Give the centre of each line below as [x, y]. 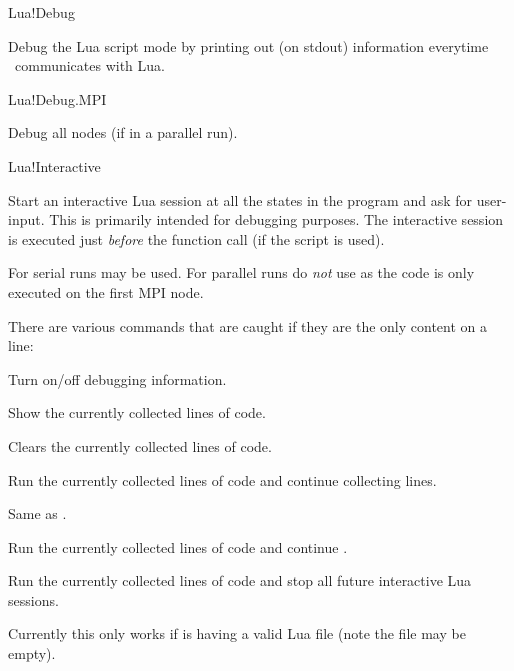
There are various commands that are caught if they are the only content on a [248, 325]
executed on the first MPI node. [106, 291]
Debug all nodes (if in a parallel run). [123, 132]
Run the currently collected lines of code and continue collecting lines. [222, 479]
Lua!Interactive [54, 165]
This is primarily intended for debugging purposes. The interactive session [276, 219]
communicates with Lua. [89, 65]
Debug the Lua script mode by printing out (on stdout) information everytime [248, 45]
